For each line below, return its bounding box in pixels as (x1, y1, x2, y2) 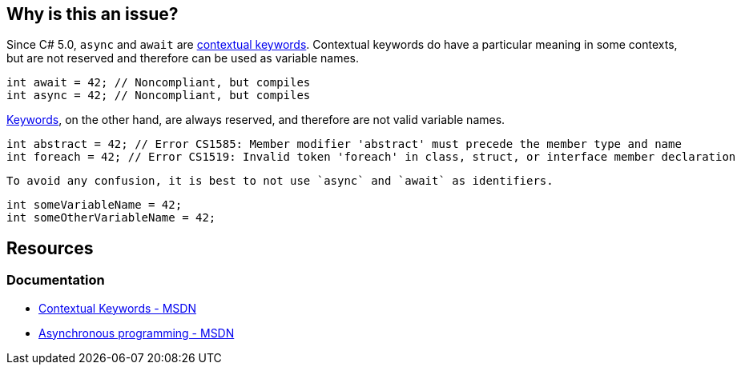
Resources (6, 237, 94, 258)
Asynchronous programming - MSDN (38, 325, 235, 340)
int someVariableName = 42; (6, 198, 183, 212)
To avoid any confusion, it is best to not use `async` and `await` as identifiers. (6, 174, 554, 188)
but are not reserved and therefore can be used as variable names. (6, 51, 359, 66)
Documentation (6, 272, 105, 289)
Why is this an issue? (6, 4, 179, 24)
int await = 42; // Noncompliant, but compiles (6, 76, 311, 90)
